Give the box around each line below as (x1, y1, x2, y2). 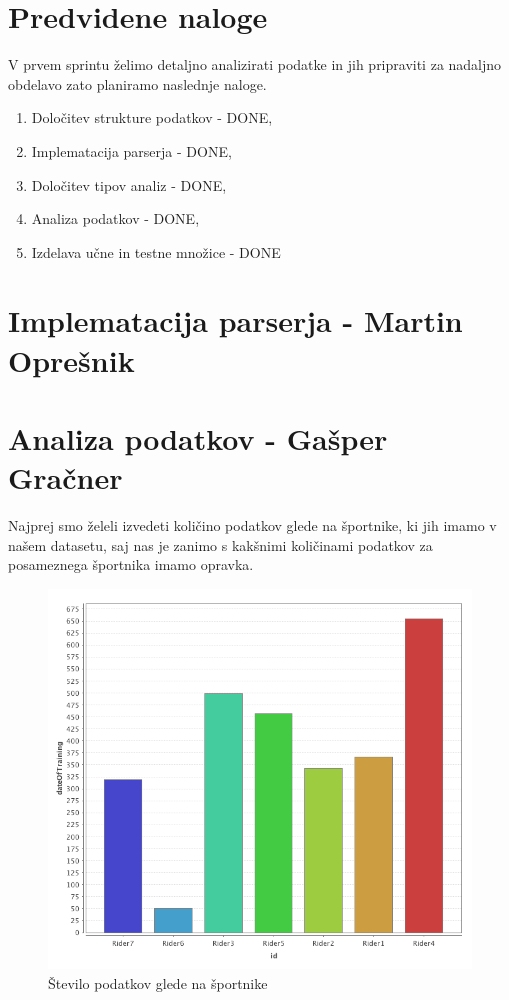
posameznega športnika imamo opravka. (8, 554, 254, 575)
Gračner (8, 457, 123, 498)
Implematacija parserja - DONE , (31, 140, 232, 161)
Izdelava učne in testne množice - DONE (31, 241, 281, 262)
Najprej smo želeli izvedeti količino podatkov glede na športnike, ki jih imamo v (8, 515, 497, 536)
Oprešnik (8, 339, 135, 380)
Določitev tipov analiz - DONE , (31, 174, 227, 195)
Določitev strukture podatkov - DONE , (31, 107, 273, 128)
